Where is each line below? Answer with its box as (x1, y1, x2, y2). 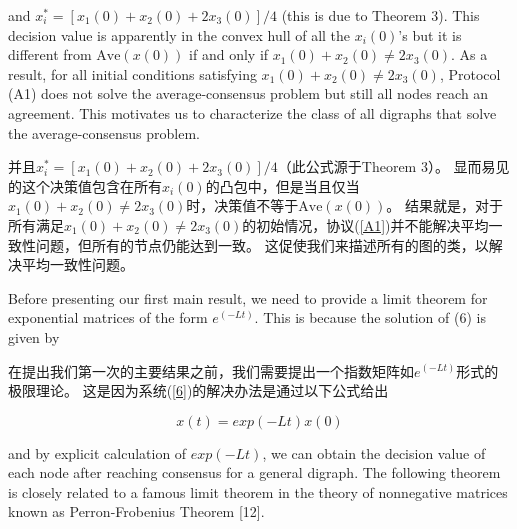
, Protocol (439, 63, 501, 84)
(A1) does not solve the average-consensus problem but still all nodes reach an (8, 83, 489, 104)
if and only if (189, 44, 269, 65)
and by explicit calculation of (8, 442, 187, 463)
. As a (451, 44, 488, 65)
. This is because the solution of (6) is (254, 307, 486, 328)
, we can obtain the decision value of (262, 442, 486, 463)
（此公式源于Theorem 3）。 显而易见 (277, 156, 510, 177)
